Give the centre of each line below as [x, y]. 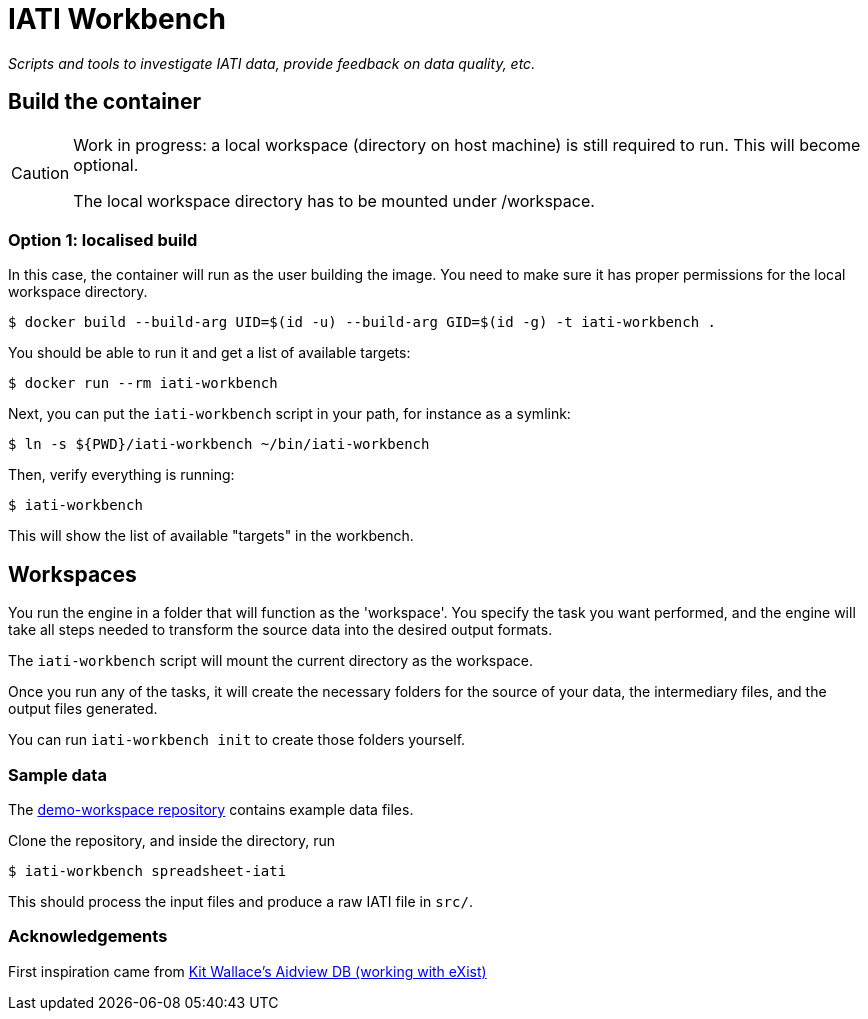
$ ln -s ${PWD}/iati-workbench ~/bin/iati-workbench [219, 444]
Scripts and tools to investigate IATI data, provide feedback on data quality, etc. [272, 63]
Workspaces [72, 574]
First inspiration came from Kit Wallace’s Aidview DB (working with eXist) [247, 971]
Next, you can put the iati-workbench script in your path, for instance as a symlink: [289, 414]
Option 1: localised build [103, 239]
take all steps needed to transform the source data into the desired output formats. [280, 630]
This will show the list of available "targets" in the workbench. [211, 536]
